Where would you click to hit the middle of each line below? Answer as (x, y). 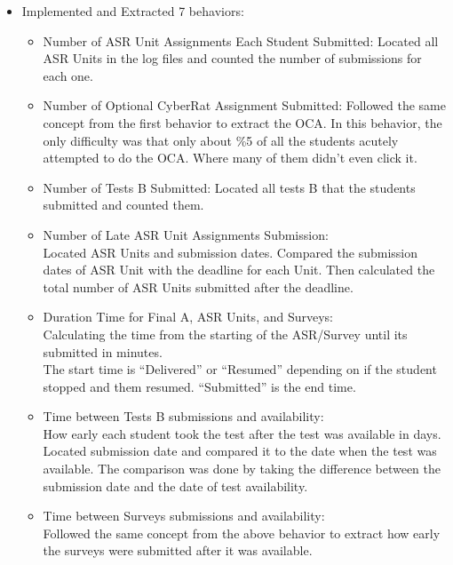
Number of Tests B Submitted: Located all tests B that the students (229, 187)
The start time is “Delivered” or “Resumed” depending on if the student (240, 369)
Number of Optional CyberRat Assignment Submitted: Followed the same (244, 105)
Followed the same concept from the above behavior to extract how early (242, 533)
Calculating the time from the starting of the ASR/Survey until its (225, 334)
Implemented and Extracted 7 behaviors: (133, 11)
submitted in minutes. (103, 351)
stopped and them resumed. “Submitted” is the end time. (199, 386)
